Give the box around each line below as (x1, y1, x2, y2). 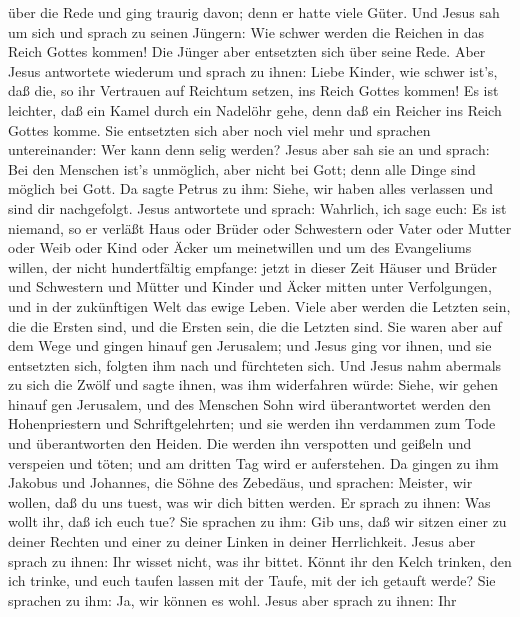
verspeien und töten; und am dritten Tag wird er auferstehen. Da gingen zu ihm (8, 452, 499, 473)
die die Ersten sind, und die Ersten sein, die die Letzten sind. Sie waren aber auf (8, 315, 502, 336)
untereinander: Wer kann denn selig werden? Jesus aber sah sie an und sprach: (8, 139, 490, 160)
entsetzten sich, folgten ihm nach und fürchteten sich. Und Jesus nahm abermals (8, 354, 502, 375)
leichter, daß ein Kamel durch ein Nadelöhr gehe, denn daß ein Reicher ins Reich (8, 99, 502, 120)
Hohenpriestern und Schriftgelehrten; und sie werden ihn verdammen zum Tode (8, 413, 496, 434)
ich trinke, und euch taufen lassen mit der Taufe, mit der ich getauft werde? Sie (8, 570, 496, 591)
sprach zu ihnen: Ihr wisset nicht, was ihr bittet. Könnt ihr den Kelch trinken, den (8, 550, 512, 571)
